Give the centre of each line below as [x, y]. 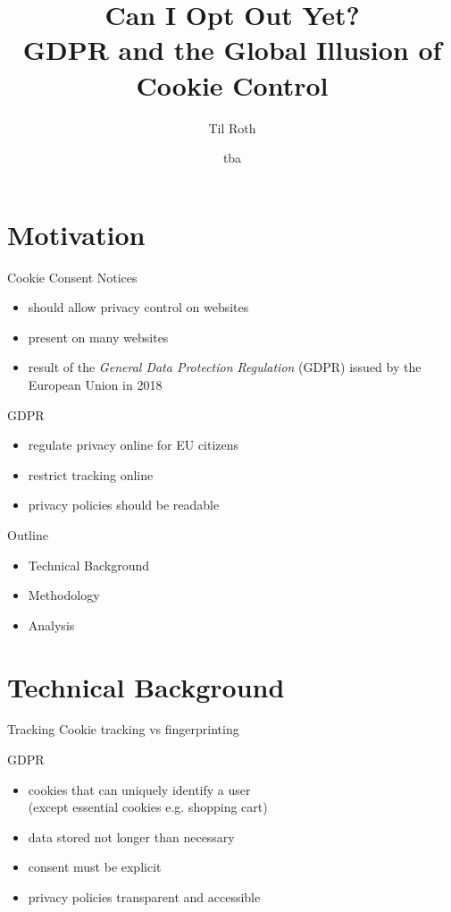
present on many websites [98, 337]
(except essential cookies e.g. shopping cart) [148, 807]
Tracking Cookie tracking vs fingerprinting [123, 729]
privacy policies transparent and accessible [144, 897]
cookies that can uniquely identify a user [139, 789]
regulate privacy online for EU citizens [134, 445]
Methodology [64, 595]
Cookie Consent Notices [72, 277]
